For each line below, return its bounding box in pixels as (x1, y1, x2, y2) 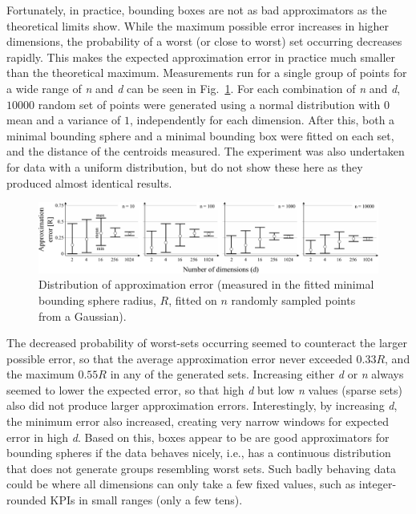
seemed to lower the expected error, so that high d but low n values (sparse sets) (6, 381, 403, 398)
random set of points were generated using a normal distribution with (38, 95, 381, 112)
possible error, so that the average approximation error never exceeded (6, 350, 353, 366)
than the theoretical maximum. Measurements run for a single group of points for (6, 64, 407, 81)
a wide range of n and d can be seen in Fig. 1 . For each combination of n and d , (6, 79, 401, 96)
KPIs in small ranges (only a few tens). (50, 492, 243, 508)
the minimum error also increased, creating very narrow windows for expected (6, 413, 389, 430)
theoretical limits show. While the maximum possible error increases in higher (6, 17, 390, 34)
